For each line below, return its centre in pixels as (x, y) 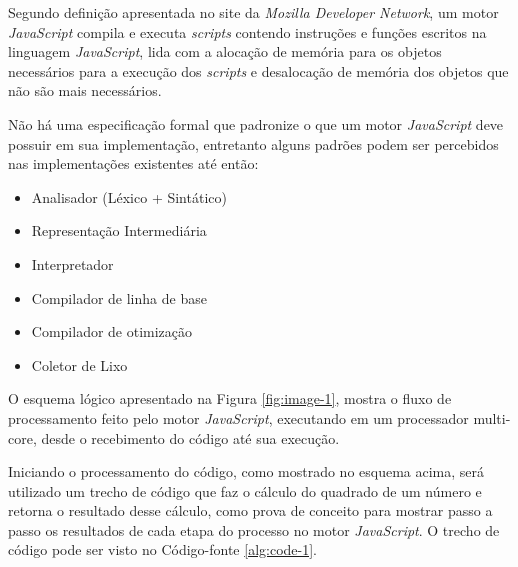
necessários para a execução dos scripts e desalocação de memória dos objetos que (258, 70)
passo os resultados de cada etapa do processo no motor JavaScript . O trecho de (254, 529)
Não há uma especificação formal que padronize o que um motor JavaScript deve (256, 123)
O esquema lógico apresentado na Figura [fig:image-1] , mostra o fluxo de (230, 398)
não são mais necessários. (85, 90)
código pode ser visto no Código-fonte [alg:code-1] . (162, 549)
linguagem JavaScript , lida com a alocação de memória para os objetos (225, 51)
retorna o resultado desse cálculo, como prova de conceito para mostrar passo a (250, 510)
